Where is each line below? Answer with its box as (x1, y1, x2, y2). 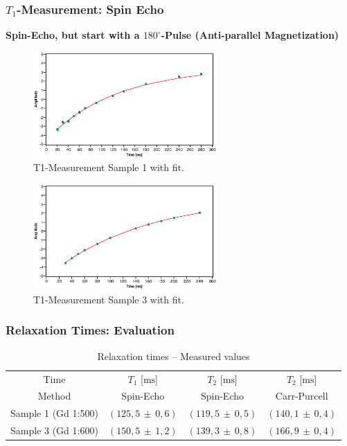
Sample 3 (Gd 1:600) (10, 423, 98, 438)
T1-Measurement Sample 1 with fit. (33, 160, 184, 175)
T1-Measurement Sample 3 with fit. (33, 292, 184, 306)
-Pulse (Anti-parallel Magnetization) (161, 28, 339, 42)
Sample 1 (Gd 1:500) (10, 406, 98, 420)
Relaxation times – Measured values (97, 348, 250, 363)
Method (37, 389, 71, 403)
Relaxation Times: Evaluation (6, 321, 175, 339)
